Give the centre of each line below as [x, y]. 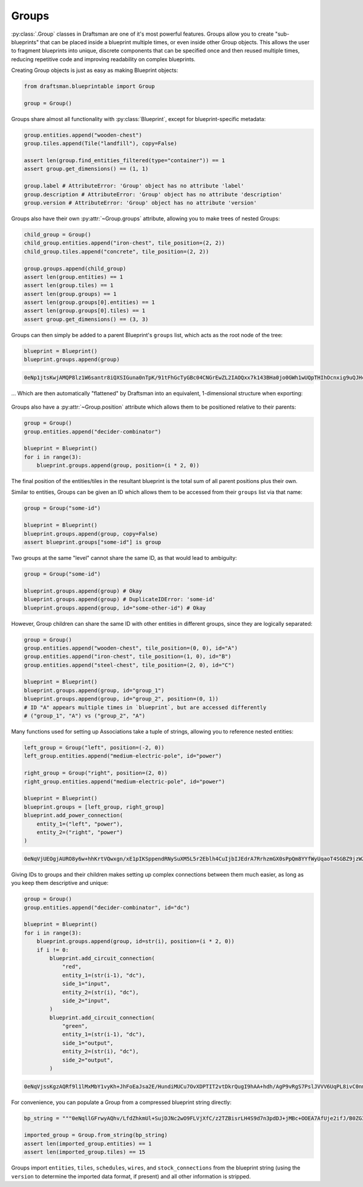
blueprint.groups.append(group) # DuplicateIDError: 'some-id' [120, 600]
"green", [75, 1026]
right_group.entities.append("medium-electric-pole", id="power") [124, 781]
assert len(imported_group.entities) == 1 [88, 1143]
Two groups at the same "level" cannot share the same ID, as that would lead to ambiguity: [124, 558]
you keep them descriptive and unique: [60, 883]
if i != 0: [53, 950]
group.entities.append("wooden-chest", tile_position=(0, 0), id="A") [131, 648]
